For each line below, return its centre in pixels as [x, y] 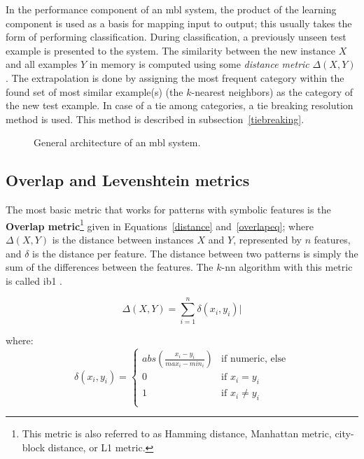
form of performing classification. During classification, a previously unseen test [176, 37]
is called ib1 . [34, 280]
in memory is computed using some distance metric [199, 64]
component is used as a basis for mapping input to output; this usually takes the [179, 23]
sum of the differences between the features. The [110, 267]
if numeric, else [254, 359]
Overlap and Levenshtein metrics [128, 180]
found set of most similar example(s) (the [94, 91]
